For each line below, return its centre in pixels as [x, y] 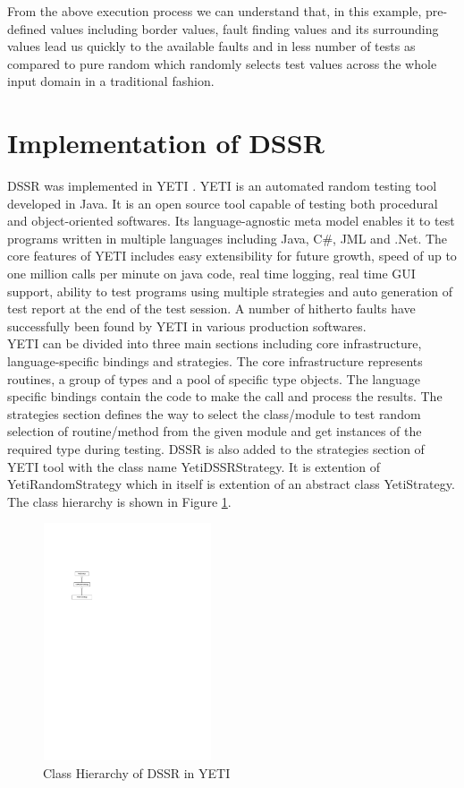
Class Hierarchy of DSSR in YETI [137, 772]
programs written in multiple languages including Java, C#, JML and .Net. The [228, 238]
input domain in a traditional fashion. [111, 81]
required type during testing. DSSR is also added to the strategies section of [216, 449]
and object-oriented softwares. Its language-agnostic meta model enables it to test [231, 221]
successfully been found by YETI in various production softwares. [187, 325]
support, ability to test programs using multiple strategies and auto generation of [230, 291]
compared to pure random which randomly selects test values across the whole [222, 63]
